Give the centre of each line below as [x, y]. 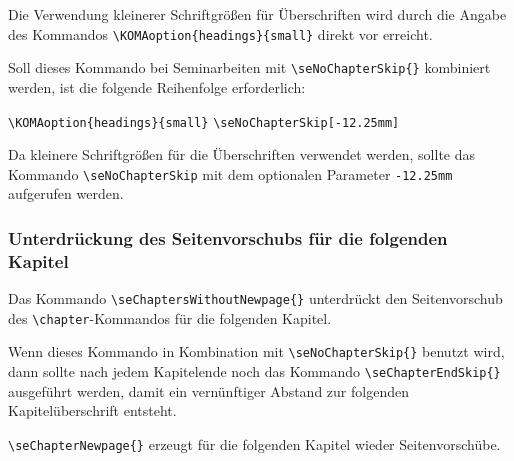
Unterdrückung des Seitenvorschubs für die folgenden [228, 237]
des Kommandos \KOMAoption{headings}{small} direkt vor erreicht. [220, 33]
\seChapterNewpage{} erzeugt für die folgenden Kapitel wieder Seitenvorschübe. [254, 443]
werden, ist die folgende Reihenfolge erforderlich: [157, 86]
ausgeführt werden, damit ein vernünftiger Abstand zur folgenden [208, 390]
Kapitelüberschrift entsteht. [92, 410]
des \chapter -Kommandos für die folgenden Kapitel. [170, 317]
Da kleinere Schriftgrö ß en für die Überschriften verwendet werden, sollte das [242, 154]
